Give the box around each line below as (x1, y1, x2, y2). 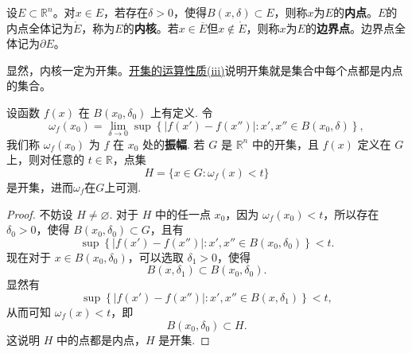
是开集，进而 (6, 178, 73, 195)
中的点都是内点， (56, 331, 146, 347)
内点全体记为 (6, 19, 73, 36)
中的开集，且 (251, 135, 319, 152)
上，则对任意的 (6, 151, 84, 168)
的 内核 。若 (122, 19, 179, 36)
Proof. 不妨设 (6, 205, 73, 222)
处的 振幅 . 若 (142, 135, 205, 152)
